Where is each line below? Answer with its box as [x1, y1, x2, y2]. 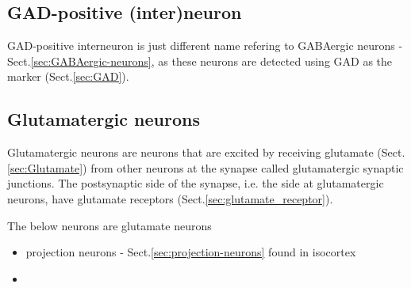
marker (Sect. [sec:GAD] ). [7, 68, 129, 85]
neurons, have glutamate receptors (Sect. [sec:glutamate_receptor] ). [7, 190, 333, 207]
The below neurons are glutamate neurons [7, 217, 212, 233]
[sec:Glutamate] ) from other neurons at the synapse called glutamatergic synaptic [7, 159, 404, 176]
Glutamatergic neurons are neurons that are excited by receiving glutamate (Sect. [7, 144, 405, 161]
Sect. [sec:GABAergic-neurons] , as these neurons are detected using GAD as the [7, 52, 393, 69]
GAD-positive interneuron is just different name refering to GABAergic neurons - [7, 37, 403, 54]
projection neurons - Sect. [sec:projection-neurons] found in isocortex [25, 244, 356, 260]
